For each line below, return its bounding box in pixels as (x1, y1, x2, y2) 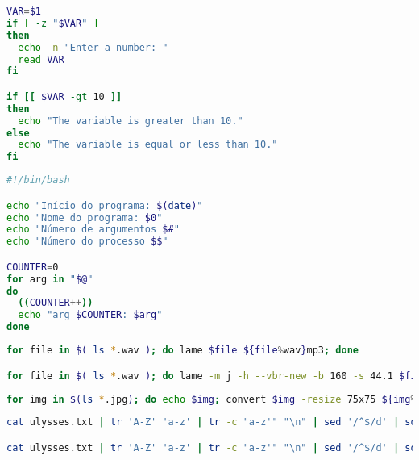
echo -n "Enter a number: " (18, 41, 168, 53)
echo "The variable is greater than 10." (18, 115, 243, 127)
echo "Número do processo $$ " (6, 236, 168, 248)
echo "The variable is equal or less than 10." (18, 139, 278, 151)
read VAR (18, 53, 64, 65)
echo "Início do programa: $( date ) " (6, 199, 203, 211)
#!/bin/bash (6, 174, 70, 186)
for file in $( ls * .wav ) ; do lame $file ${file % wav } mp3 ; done (6, 345, 359, 357)
